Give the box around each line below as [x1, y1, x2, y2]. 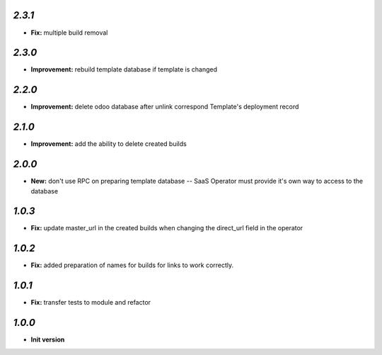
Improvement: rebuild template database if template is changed [30, 65, 218, 74]
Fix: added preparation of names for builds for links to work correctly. [30, 261, 234, 269]
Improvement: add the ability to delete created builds [30, 140, 187, 148]
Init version [30, 335, 65, 344]
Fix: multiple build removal [30, 28, 108, 37]
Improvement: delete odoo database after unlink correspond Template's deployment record [30, 103, 299, 111]
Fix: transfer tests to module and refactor [30, 298, 151, 307]
